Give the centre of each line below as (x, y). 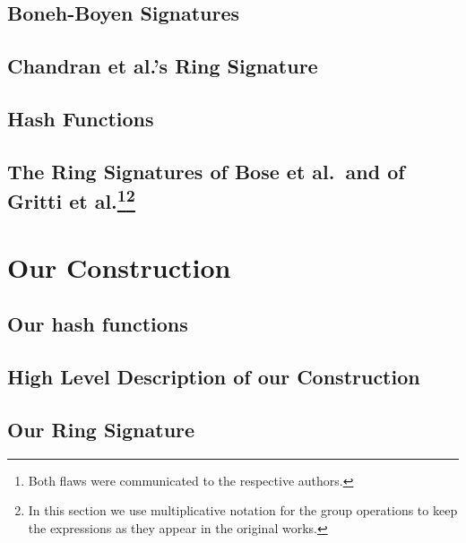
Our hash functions (98, 324)
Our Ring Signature (101, 429)
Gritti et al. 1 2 (71, 199)
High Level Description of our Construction (214, 377)
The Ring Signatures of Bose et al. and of (206, 171)
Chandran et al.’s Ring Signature (163, 66)
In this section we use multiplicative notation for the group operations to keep (243, 510)
